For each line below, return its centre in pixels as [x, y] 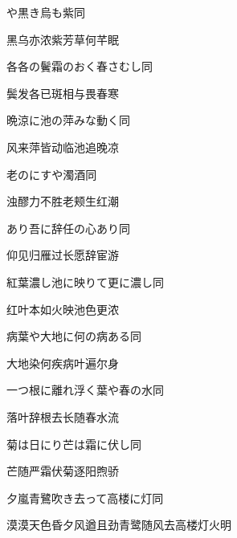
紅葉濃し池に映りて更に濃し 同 [85, 281]
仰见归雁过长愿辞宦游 [63, 255]
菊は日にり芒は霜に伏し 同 [74, 444]
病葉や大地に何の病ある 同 [74, 336]
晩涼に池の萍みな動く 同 [68, 120]
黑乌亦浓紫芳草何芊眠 [63, 39]
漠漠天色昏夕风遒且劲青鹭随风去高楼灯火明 [119, 525]
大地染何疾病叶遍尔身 [63, 363]
